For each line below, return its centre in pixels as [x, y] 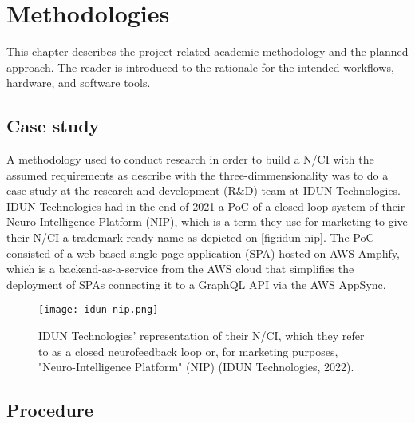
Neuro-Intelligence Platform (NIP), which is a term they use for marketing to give [207, 221]
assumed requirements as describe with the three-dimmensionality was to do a [198, 174]
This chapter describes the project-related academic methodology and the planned [207, 51]
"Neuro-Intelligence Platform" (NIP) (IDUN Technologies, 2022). [196, 367]
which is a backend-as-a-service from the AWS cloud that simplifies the [180, 269]
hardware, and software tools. [79, 83]
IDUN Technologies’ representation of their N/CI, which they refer [202, 336]
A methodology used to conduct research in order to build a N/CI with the [190, 159]
